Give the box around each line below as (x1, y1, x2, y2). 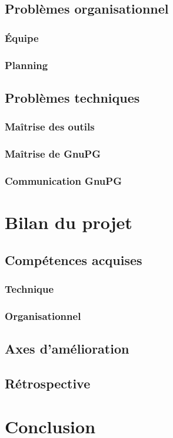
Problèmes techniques (5, 88, 140, 106)
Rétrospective (5, 374, 91, 392)
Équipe (5, 30, 39, 45)
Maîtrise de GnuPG (5, 146, 101, 161)
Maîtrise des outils (5, 119, 95, 134)
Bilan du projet (5, 210, 132, 234)
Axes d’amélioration (5, 339, 129, 358)
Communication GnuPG (5, 173, 122, 188)
